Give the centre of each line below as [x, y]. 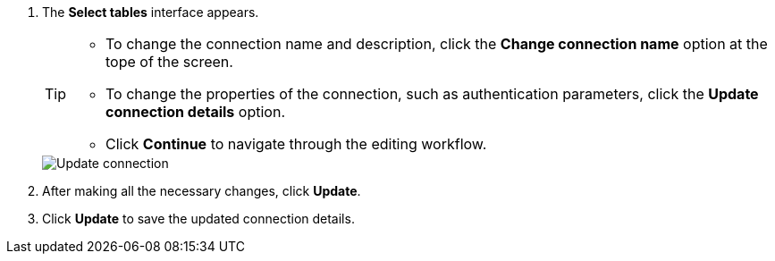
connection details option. [195, 112]
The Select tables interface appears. [151, 12]
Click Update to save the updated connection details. [198, 219]
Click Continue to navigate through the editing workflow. [296, 144]
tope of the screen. [169, 62]
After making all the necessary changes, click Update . [202, 191]
